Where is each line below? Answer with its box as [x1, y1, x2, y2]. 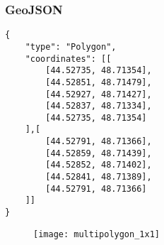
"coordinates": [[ [25, 53, 112, 64]
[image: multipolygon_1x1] [33, 229, 160, 239]
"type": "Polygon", [25, 41, 117, 52]
